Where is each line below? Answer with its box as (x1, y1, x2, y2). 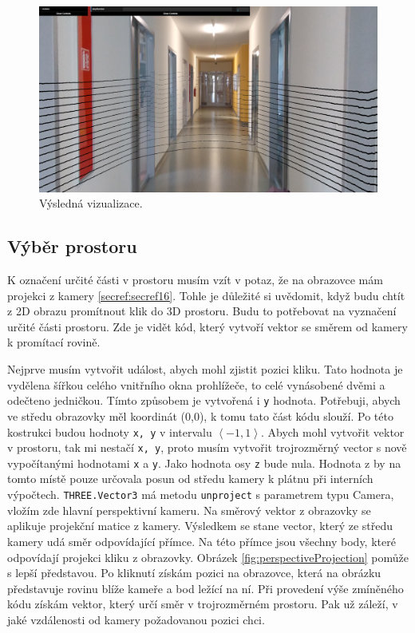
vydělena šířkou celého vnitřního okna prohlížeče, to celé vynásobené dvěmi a (7, 376, 385, 393)
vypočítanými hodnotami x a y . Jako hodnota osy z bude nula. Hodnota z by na (7, 454, 401, 471)
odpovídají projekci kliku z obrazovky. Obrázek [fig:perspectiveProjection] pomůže (7, 548, 409, 565)
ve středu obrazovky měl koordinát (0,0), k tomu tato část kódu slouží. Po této (7, 407, 393, 424)
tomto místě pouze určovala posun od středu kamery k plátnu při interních (7, 470, 373, 487)
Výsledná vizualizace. (39, 195, 143, 212)
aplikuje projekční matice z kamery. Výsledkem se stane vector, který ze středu (7, 517, 393, 534)
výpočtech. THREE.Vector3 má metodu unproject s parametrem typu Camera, (7, 486, 394, 503)
